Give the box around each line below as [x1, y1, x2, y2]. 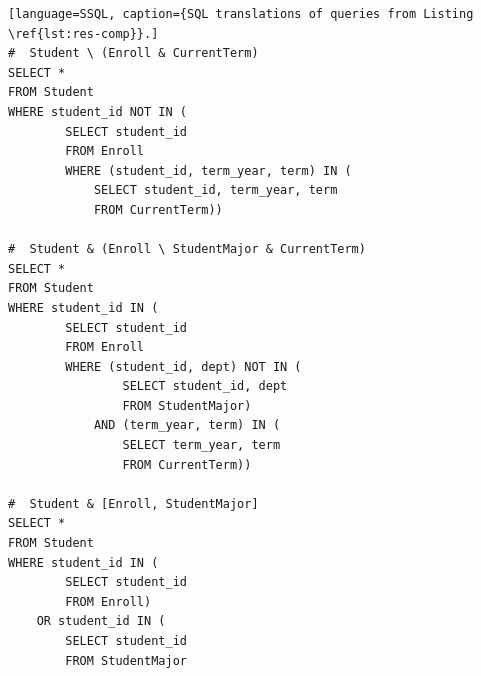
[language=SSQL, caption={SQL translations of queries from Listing [8, 7, 474, 21]
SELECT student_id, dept [122, 379, 288, 394]
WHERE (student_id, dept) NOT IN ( [65, 359, 302, 374]
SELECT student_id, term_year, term [93, 183, 338, 198]
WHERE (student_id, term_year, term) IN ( [65, 163, 352, 178]
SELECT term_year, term [122, 438, 281, 453]
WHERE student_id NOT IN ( [8, 104, 187, 119]
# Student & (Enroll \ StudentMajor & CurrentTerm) [8, 242, 366, 257]
